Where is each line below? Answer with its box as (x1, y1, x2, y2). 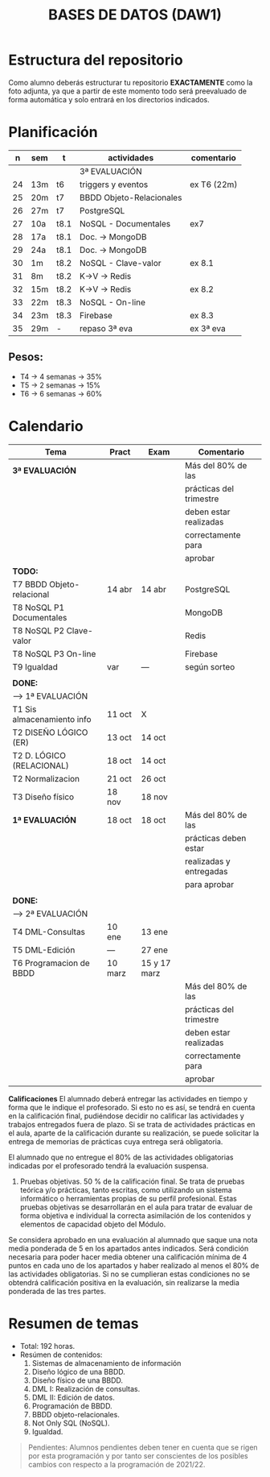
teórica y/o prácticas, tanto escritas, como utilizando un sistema (19, 1185, 232, 1194)
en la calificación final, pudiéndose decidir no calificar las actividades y (8, 1110, 245, 1121)
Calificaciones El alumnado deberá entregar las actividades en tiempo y (8, 1093, 248, 1103)
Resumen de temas (8, 1314, 139, 1333)
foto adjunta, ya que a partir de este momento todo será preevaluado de (8, 86, 247, 96)
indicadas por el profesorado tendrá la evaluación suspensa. (8, 1160, 209, 1170)
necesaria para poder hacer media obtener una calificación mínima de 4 (8, 1251, 247, 1262)
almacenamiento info (12, 713, 92, 724)
